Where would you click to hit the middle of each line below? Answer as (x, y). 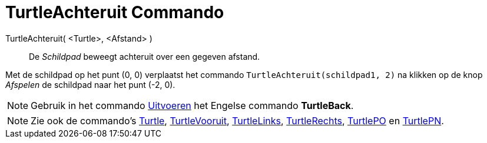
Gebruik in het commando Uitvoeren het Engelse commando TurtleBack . (192, 105)
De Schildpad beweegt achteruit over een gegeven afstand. (145, 56)
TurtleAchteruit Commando (115, 12)
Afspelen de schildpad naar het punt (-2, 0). (90, 84)
